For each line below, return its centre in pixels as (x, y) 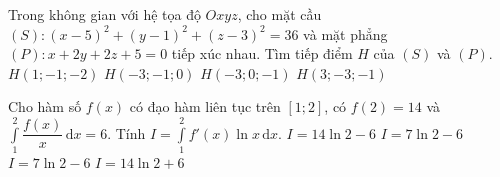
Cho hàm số (45, 106)
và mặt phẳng (345, 33)
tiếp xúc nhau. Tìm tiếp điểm (262, 53)
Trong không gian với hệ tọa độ (104, 14)
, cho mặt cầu (279, 14)
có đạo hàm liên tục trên (205, 106)
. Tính (126, 132)
